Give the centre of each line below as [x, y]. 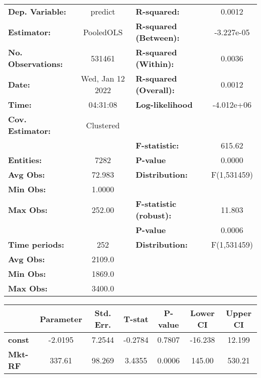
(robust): [154, 215]
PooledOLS [103, 32]
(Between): [158, 37]
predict [103, 11]
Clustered [103, 125]
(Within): [155, 64]
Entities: [25, 160]
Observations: [36, 64]
